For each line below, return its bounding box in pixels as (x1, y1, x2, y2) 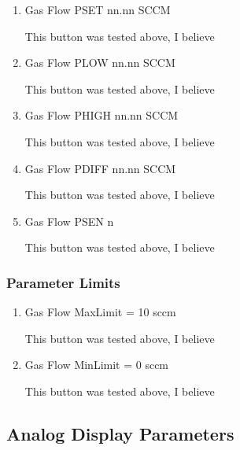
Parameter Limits (6, 272, 120, 292)
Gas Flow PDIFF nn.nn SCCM (24, 160, 176, 176)
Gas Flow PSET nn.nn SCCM (24, 2, 171, 17)
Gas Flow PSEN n (24, 212, 114, 229)
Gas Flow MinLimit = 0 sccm (24, 356, 169, 373)
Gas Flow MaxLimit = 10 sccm (24, 304, 176, 320)
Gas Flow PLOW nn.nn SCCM (24, 54, 175, 71)
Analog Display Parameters (6, 421, 234, 445)
